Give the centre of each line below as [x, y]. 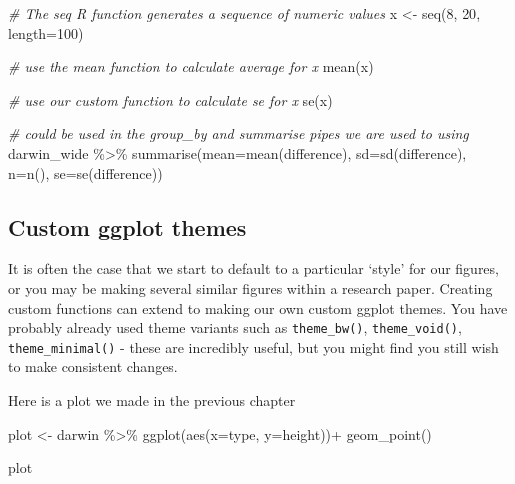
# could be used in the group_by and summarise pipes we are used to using [238, 133]
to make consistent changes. [93, 366]
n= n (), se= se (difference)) [85, 172]
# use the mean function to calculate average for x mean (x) [191, 66]
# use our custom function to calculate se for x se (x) [170, 99]
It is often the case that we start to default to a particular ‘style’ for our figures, [253, 268]
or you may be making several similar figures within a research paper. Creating [250, 287]
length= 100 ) [46, 32]
